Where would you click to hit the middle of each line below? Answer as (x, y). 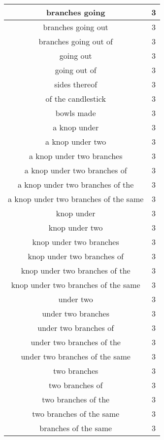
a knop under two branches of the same (76, 199)
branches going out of (76, 41)
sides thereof (76, 84)
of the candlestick (76, 99)
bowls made (76, 113)
